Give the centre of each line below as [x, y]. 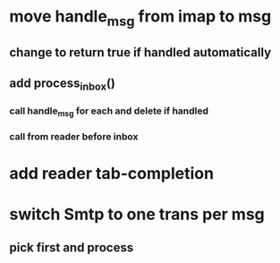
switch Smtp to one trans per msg [137, 214]
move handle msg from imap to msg [140, 18]
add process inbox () [63, 84]
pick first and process [72, 247]
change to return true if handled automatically [140, 52]
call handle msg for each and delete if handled [109, 111]
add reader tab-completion [112, 174]
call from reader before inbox [74, 136]
